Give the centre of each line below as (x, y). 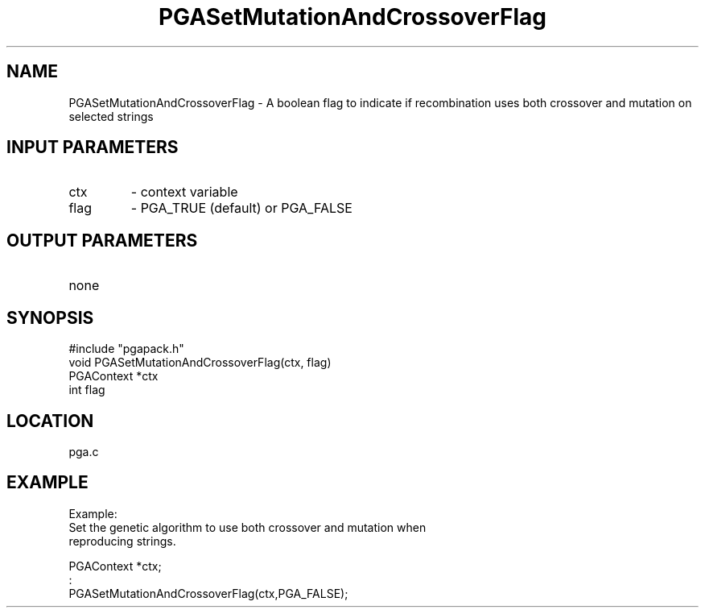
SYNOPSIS (50, 317)
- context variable (184, 192)
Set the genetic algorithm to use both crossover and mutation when (247, 527)
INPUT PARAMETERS (93, 147)
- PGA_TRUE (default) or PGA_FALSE (241, 208)
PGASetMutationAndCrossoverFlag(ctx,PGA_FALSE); (208, 593)
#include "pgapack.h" (126, 349)
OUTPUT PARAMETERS (102, 240)
